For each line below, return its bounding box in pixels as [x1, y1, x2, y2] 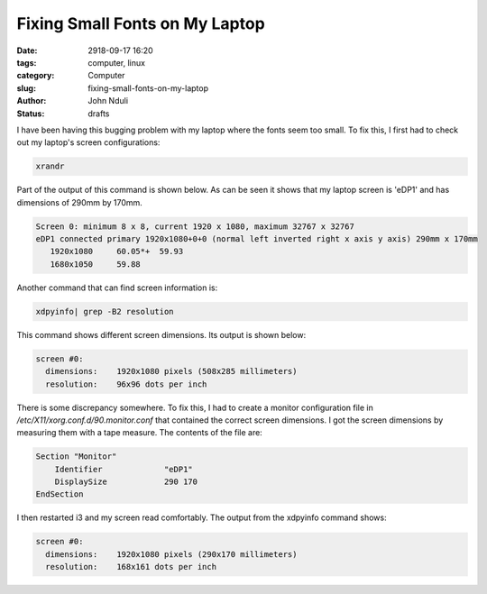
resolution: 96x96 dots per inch [45, 379, 207, 389]
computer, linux [87, 57, 146, 68]
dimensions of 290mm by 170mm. [16, 196, 143, 207]
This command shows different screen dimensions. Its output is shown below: [16, 329, 307, 340]
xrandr [35, 161, 65, 171]
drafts [87, 108, 110, 119]
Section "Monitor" [35, 452, 117, 461]
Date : [16, 45, 38, 56]
